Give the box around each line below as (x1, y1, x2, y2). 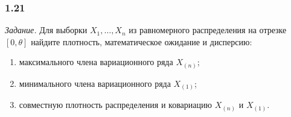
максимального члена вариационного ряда (19, 55, 173, 68)
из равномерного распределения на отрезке (129, 24, 287, 36)
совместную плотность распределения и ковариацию (19, 98, 212, 111)
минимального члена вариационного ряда (19, 77, 171, 89)
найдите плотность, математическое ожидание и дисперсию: (31, 35, 252, 48)
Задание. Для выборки (5, 24, 88, 36)
